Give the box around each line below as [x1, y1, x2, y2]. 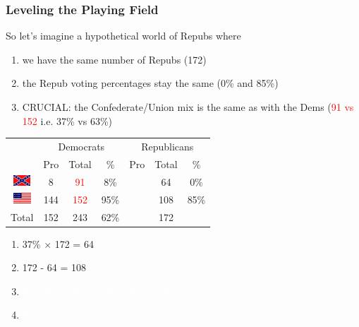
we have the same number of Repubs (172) [22, 52, 207, 66]
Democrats [58, 138, 105, 153]
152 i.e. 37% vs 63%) [22, 113, 113, 128]
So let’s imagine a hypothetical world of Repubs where [6, 28, 241, 43]
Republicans [141, 138, 194, 153]
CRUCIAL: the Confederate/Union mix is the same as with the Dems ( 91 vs [22, 100, 354, 114]
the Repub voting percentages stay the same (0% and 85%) [22, 76, 279, 90]
